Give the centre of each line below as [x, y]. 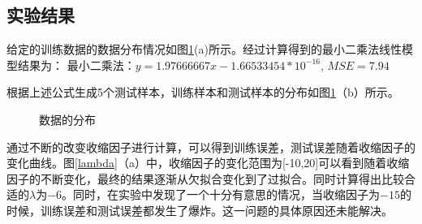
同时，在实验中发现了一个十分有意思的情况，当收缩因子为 [227, 194]
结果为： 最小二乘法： [76, 65]
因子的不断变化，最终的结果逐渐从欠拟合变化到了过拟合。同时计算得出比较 [205, 178]
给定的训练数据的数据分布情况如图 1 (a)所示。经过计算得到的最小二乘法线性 [204, 49]
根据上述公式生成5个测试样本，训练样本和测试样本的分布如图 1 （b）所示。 [203, 92]
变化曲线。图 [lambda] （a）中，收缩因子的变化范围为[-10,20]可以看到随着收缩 [208, 163]
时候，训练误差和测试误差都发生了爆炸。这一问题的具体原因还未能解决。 [200, 210]
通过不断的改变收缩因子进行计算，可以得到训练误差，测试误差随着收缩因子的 [211, 146]
